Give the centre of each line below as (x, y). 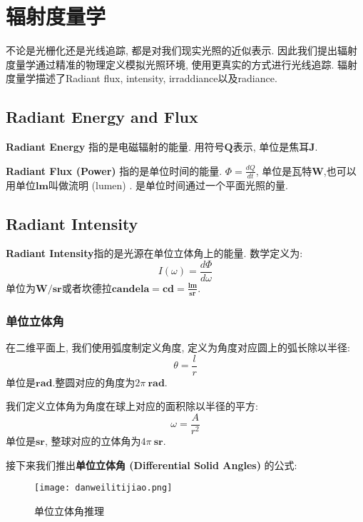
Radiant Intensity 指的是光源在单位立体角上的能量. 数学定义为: (154, 253)
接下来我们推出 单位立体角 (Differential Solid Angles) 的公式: (152, 465)
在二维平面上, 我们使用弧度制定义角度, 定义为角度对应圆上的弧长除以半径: (178, 347)
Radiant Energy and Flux (102, 117)
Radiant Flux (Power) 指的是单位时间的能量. (114, 170)
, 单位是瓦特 (284, 170)
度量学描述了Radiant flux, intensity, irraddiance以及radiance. (142, 78)
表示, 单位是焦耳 (271, 147)
